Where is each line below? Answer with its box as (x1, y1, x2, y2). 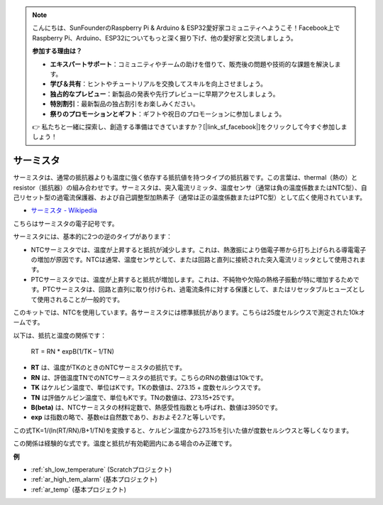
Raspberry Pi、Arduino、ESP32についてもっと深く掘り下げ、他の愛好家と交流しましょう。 (32, 33, 297, 42)
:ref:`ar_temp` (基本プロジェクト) (30, 485, 127, 494)
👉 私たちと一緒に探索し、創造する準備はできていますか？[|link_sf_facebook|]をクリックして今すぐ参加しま (32, 122, 348, 131)
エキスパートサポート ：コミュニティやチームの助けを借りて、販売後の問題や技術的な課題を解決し (50, 60, 335, 68)
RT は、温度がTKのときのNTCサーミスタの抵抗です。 (30, 363, 186, 372)
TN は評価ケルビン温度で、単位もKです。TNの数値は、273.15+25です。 (30, 393, 238, 401)
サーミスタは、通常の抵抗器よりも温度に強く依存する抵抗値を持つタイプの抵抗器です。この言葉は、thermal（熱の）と (13, 173, 358, 182)
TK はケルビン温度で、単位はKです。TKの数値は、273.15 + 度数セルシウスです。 (30, 384, 265, 392)
